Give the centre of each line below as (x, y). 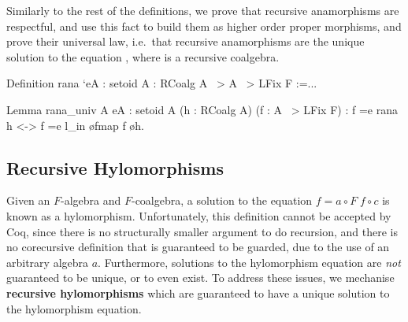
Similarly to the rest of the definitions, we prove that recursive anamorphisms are (203, 10)
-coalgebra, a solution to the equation (222, 200)
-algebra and (91, 200)
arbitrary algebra (48, 262)
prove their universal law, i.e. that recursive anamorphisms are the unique (185, 41)
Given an (28, 200)
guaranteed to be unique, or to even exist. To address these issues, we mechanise (200, 278)
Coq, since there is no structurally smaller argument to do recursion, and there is (202, 231)
